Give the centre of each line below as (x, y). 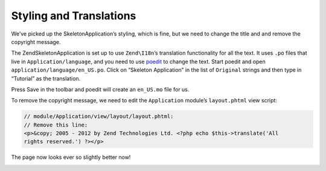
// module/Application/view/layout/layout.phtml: (99, 117)
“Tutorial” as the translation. (46, 78)
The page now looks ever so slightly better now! (71, 157)
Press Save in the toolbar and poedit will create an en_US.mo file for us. (100, 89)
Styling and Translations (74, 16)
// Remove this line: (56, 125)
